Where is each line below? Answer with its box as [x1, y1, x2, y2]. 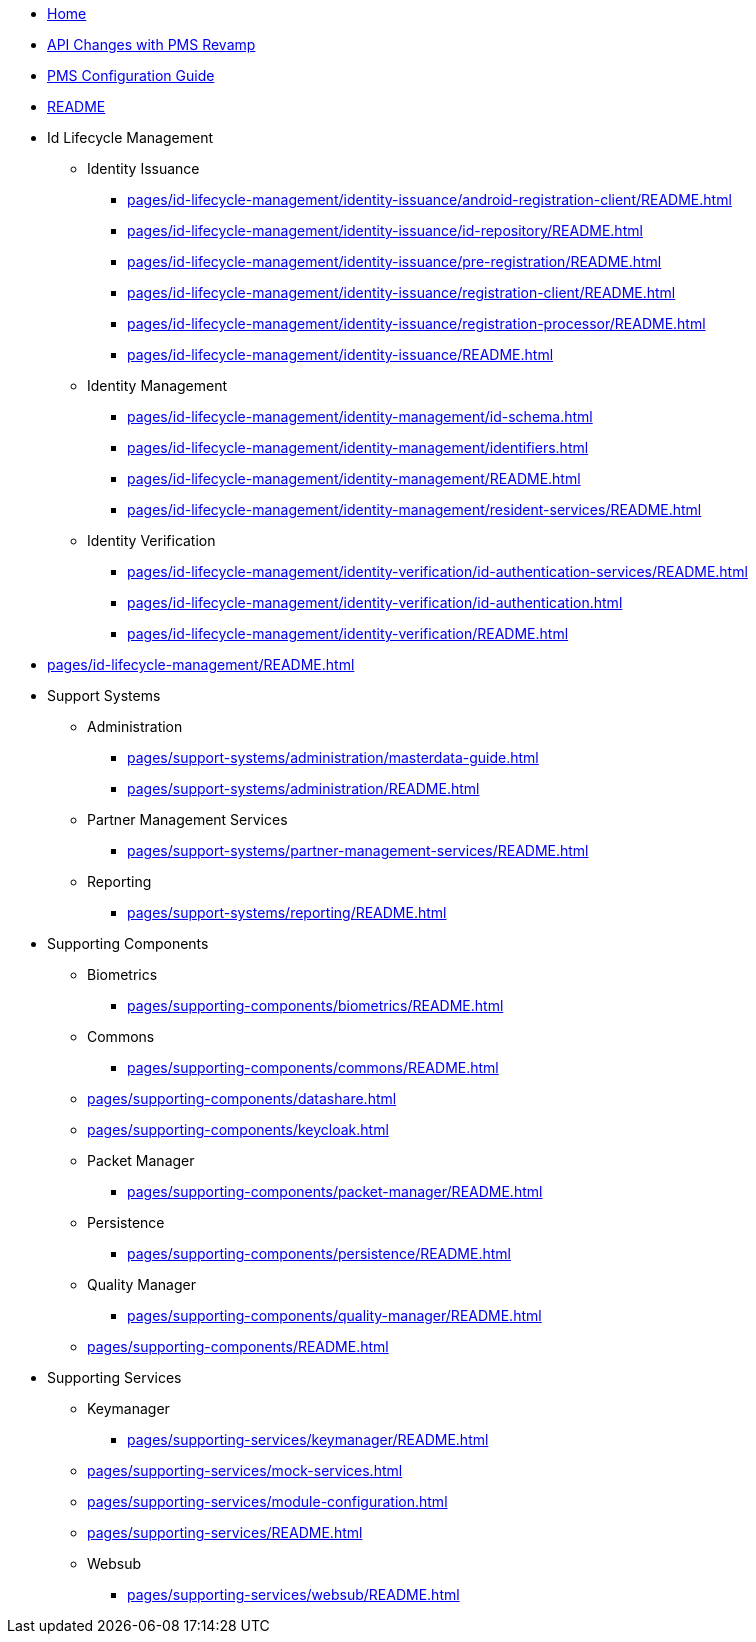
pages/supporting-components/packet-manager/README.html [127, 1183, 543, 1200]
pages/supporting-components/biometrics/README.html [127, 997, 504, 1014]
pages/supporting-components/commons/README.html [127, 1059, 499, 1076]
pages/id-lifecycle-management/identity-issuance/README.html [127, 346, 554, 363]
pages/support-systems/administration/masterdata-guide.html [127, 749, 539, 766]
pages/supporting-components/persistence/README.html [127, 1245, 511, 1262]
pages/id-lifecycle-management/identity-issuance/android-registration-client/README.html [127, 191, 732, 208]
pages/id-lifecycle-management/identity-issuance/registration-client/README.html [127, 284, 676, 301]
